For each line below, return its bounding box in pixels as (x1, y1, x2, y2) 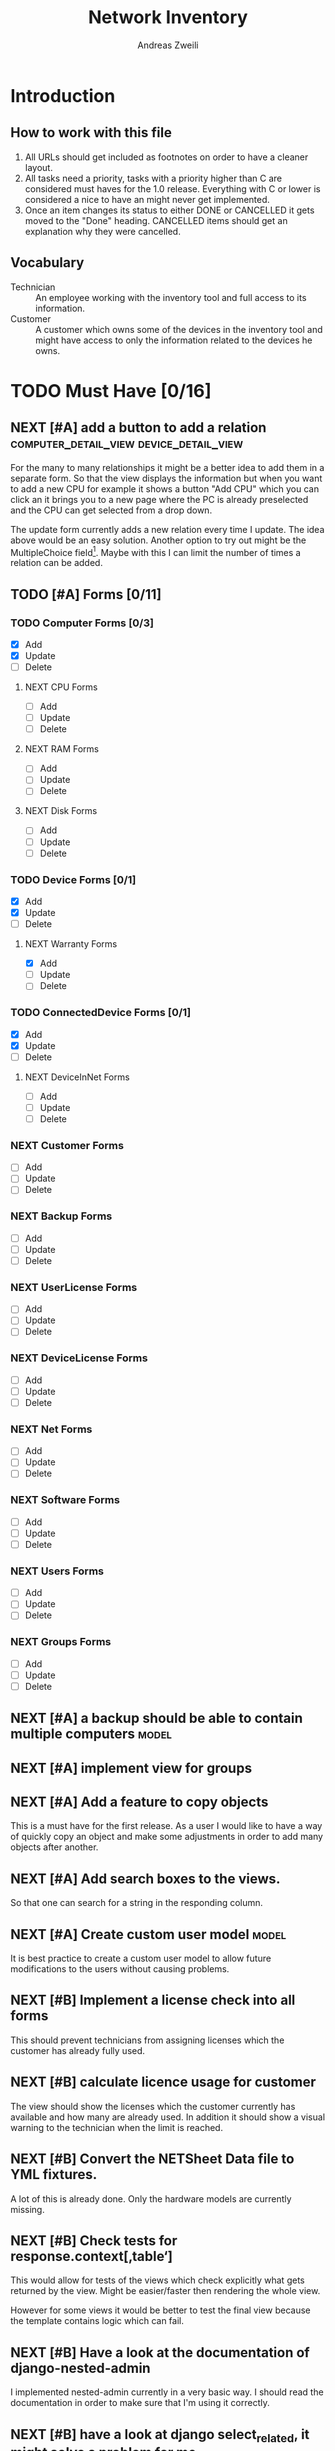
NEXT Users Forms (10, 1564, 105, 1578)
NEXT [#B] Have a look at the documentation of (10, 2344, 310, 2361)
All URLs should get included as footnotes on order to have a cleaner (24, 151, 309, 163)
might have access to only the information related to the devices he (35, 334, 313, 346)
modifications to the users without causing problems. (10, 1963, 230, 1975)
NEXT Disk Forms (24, 805, 98, 817)
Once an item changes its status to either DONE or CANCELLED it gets (24, 204, 315, 216)
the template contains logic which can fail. (10, 2315, 185, 2327)
